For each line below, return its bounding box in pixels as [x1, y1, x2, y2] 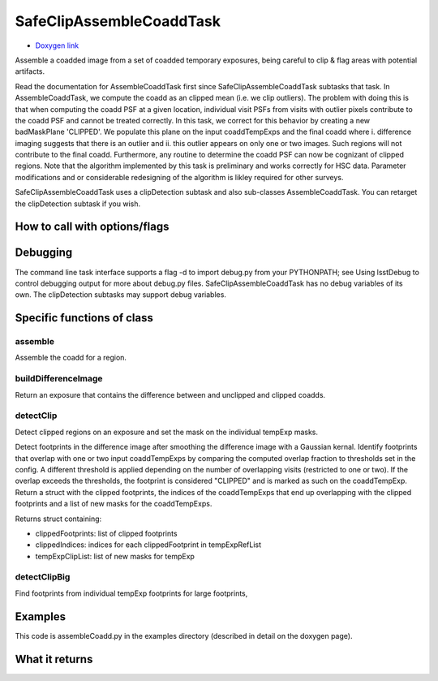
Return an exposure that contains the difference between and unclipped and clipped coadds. [15, 390, 326, 399]
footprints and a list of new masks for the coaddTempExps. [15, 499, 213, 509]
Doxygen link [35, 41, 79, 50]
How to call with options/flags [15, 220, 170, 234]
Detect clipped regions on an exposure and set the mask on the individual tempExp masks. [15, 427, 319, 437]
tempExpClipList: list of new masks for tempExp [35, 551, 195, 561]
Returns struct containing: [15, 514, 102, 524]
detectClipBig [15, 571, 71, 583]
